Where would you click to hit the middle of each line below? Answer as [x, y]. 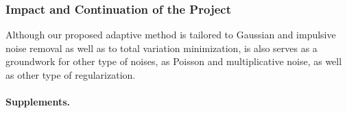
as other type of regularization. [71, 75]
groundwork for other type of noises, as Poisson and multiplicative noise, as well [174, 61]
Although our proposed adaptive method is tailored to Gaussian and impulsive [171, 35]
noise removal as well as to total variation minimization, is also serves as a [161, 48]
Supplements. [38, 102]
